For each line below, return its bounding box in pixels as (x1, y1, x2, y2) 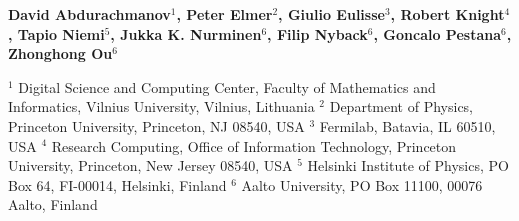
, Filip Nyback (267, 23, 368, 44)
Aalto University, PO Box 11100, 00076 (241, 174, 483, 195)
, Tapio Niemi (8, 23, 105, 44)
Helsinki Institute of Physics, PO (307, 155, 509, 176)
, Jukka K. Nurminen (110, 23, 262, 44)
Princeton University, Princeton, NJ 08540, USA (8, 115, 305, 136)
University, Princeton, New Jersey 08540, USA (8, 155, 293, 176)
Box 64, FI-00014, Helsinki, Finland (8, 174, 227, 195)
